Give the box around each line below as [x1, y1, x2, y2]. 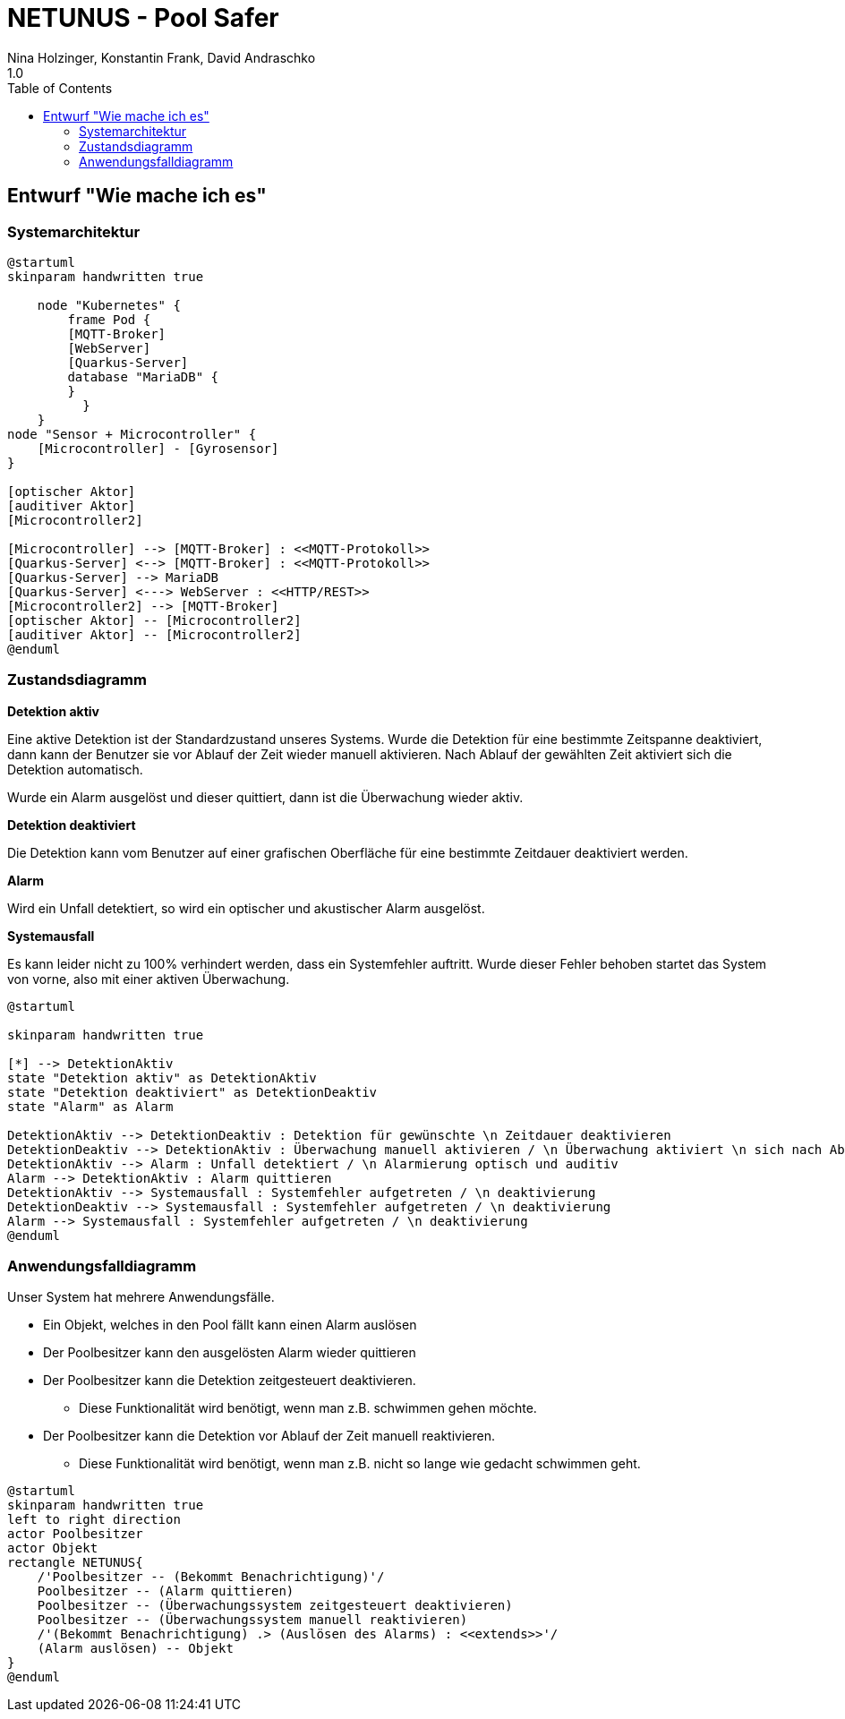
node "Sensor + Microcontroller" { [7, 426, 257, 441]
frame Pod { [67, 312, 151, 327]
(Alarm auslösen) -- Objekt [37, 1641, 234, 1656]
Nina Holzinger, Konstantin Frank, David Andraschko [7, 49, 316, 65]
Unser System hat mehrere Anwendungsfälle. [7, 1289, 275, 1305]
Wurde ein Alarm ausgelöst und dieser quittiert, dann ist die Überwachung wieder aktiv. [7, 789, 524, 805]
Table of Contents [7, 80, 113, 96]
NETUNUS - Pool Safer [7, 3, 279, 33]
